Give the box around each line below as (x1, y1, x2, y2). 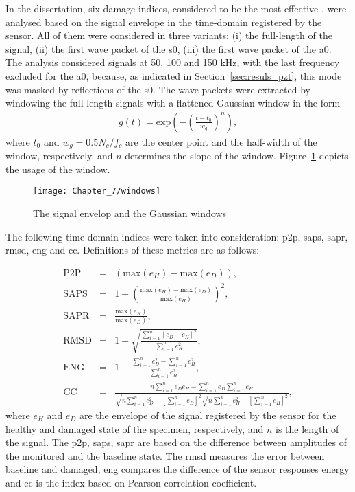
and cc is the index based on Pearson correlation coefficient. (5, 475, 257, 489)
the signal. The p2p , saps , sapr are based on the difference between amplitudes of (5, 435, 347, 449)
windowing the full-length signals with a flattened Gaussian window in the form (5, 96, 341, 110)
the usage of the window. (5, 161, 110, 176)
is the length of (276, 421, 339, 436)
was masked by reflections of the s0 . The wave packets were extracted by (5, 82, 310, 96)
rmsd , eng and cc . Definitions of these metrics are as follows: (5, 243, 260, 257)
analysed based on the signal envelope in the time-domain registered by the (5, 14, 322, 29)
